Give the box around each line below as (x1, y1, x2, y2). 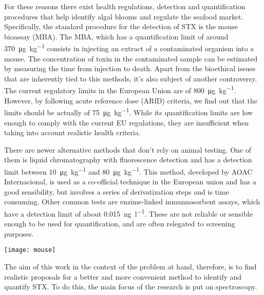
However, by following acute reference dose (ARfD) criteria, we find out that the (4, 95, 257, 106)
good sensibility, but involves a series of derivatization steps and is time (4, 186, 229, 197)
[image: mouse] (4, 246, 56, 254)
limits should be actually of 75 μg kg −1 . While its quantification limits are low (4, 106, 253, 117)
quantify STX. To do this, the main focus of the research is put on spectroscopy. (4, 281, 257, 292)
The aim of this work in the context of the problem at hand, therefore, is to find (4, 261, 257, 271)
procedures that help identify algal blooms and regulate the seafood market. (4, 11, 243, 22)
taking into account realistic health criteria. (4, 127, 141, 138)
